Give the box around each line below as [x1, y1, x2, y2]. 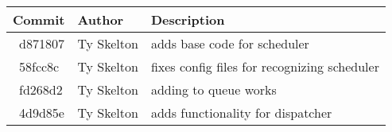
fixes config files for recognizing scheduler [150, 57, 379, 76]
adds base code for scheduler [150, 34, 309, 52]
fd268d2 [19, 80, 63, 99]
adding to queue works [150, 80, 277, 99]
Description [150, 10, 225, 29]
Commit [13, 10, 65, 29]
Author [77, 10, 124, 29]
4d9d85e [19, 103, 64, 122]
